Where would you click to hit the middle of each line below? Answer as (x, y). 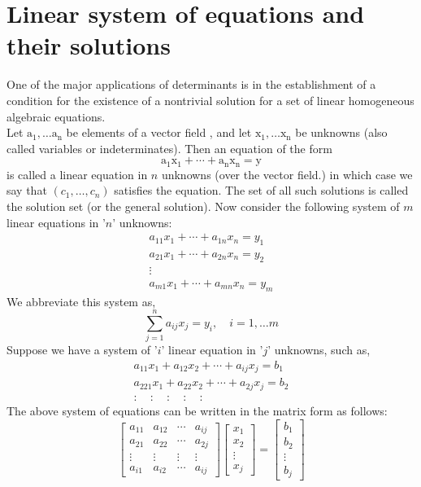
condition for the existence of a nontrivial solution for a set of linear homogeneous (210, 100)
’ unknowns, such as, (319, 350)
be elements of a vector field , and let (159, 132)
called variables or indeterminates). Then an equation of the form (169, 148)
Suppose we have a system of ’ (82, 350)
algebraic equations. (56, 116)
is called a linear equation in (77, 174)
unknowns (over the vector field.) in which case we (287, 174)
